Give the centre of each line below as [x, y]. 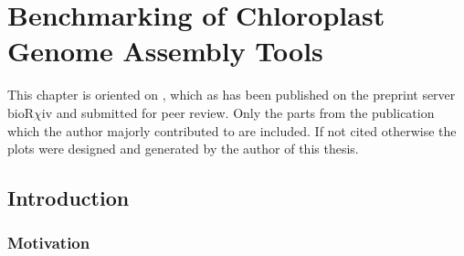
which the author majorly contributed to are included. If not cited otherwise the [232, 130]
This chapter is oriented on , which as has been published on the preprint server [232, 95]
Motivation [49, 243]
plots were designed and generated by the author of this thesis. [183, 149]
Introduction [69, 198]
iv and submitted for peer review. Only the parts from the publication [238, 112]
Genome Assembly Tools [165, 51]
